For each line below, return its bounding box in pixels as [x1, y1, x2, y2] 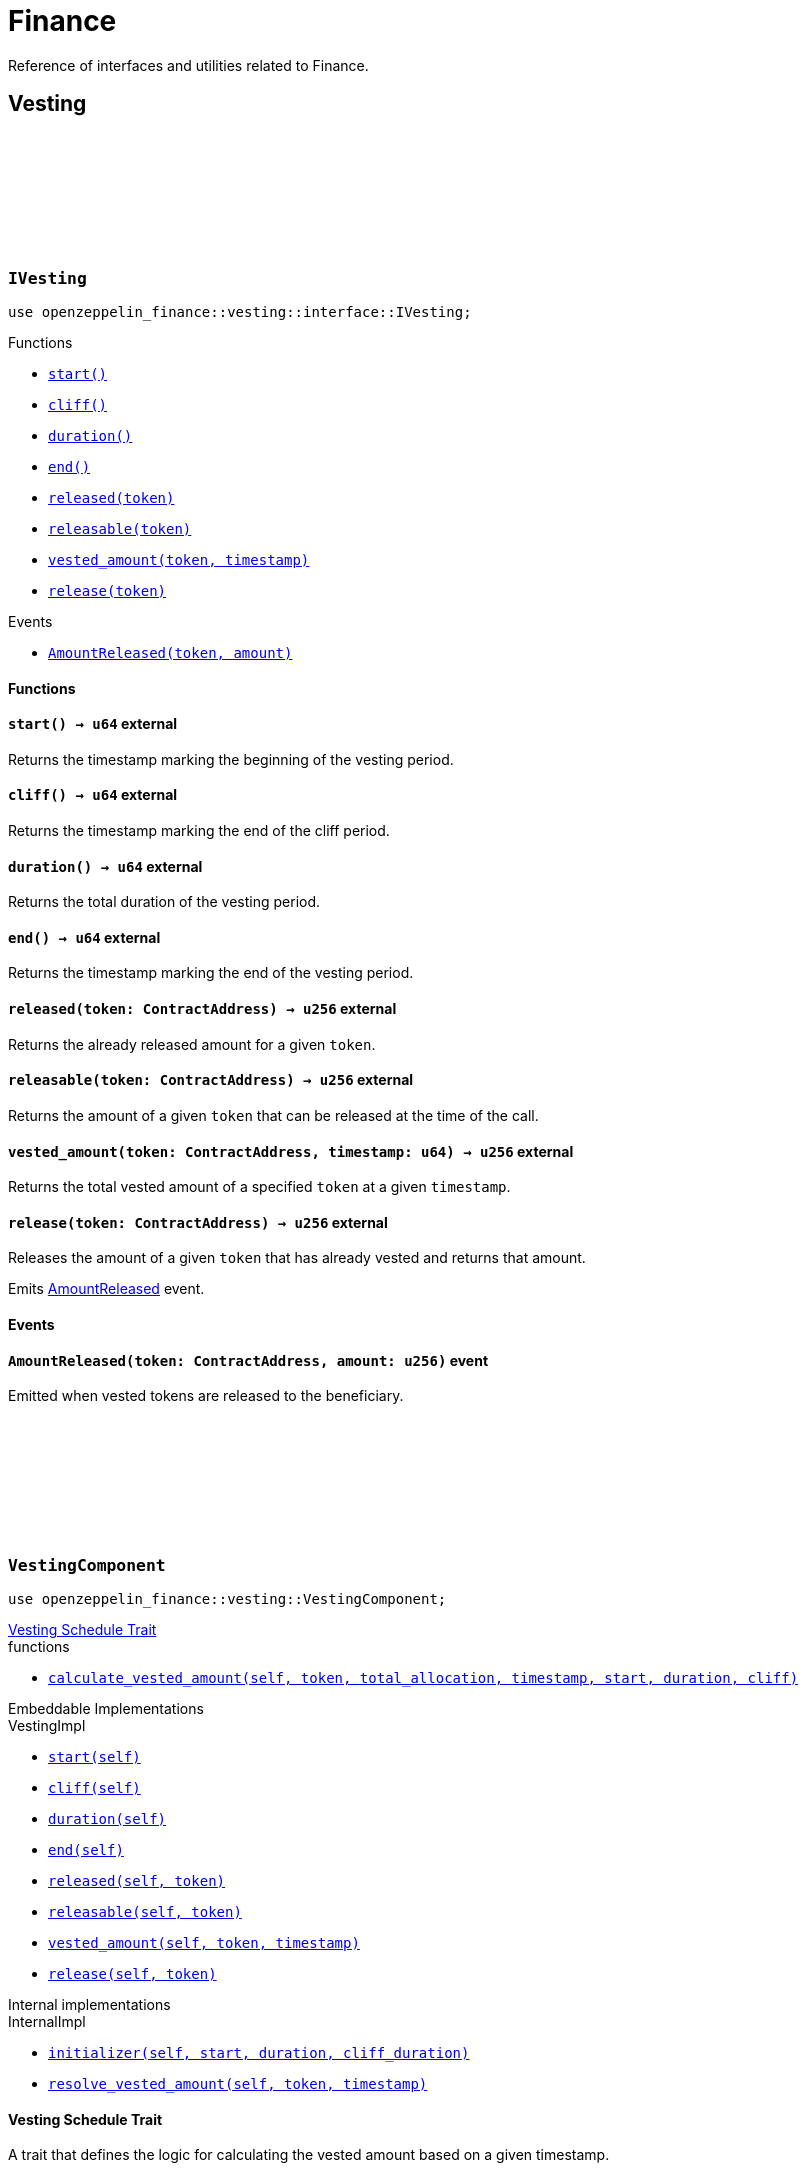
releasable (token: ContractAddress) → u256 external [8, 1071, 414, 1089]
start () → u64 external [8, 715, 178, 733]
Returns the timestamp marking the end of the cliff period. [8, 822, 390, 840]
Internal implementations [8, 1995, 171, 2013]
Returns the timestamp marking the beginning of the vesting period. [8, 750, 454, 768]
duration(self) [48, 1810, 167, 1827]
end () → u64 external [8, 928, 161, 946]
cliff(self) [48, 1779, 141, 1796]
